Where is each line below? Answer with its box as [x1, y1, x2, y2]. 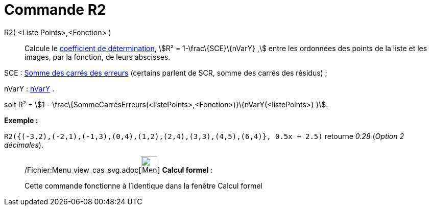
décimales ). [4, 140, 43, 149]
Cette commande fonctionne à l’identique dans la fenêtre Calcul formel [25, 181, 262, 190]
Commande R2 [4, 1, 106, 18]
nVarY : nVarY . [4, 84, 55, 93]
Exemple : [4, 115, 38, 125]
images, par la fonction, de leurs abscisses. [25, 52, 171, 61]
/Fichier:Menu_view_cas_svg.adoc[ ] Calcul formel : [25, 165, 213, 174]
